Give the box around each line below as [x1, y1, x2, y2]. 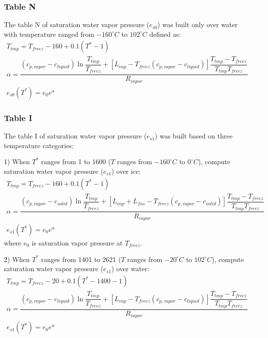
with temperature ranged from [4, 29, 95, 39]
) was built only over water [157, 19, 238, 30]
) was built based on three [154, 131, 233, 141]
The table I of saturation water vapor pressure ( [4, 131, 147, 141]
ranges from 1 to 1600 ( [41, 156, 111, 167]
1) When [4, 156, 30, 167]
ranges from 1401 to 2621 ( [41, 254, 121, 264]
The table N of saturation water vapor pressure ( [4, 19, 150, 30]
